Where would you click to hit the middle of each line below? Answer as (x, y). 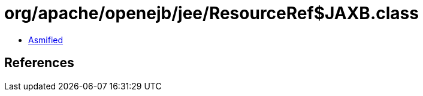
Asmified (46, 40)
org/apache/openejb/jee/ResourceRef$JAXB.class (211, 13)
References (39, 63)
